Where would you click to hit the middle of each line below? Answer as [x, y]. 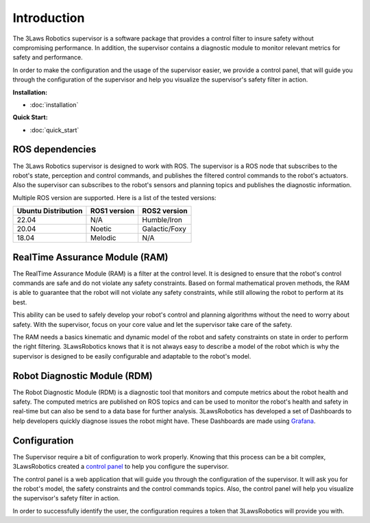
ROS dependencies [54, 150]
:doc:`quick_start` [54, 130]
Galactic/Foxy [164, 229]
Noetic [101, 229]
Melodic [103, 238]
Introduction [49, 18]
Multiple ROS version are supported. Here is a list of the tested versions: [114, 197]
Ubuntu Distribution [50, 211]
